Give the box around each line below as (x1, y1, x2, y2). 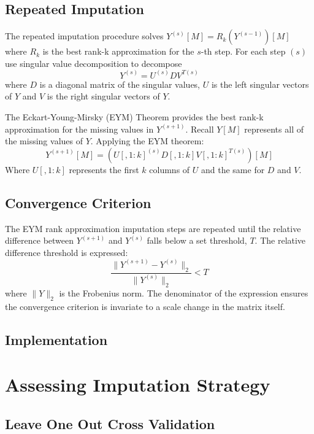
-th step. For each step (201, 45, 286, 58)
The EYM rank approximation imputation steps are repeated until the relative (5, 222, 301, 234)
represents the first (69, 163, 139, 176)
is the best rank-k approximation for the (42, 45, 194, 58)
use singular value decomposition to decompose (5, 56, 182, 69)
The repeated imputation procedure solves (5, 29, 164, 42)
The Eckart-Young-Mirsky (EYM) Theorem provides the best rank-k (5, 110, 264, 123)
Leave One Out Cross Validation (5, 414, 215, 433)
